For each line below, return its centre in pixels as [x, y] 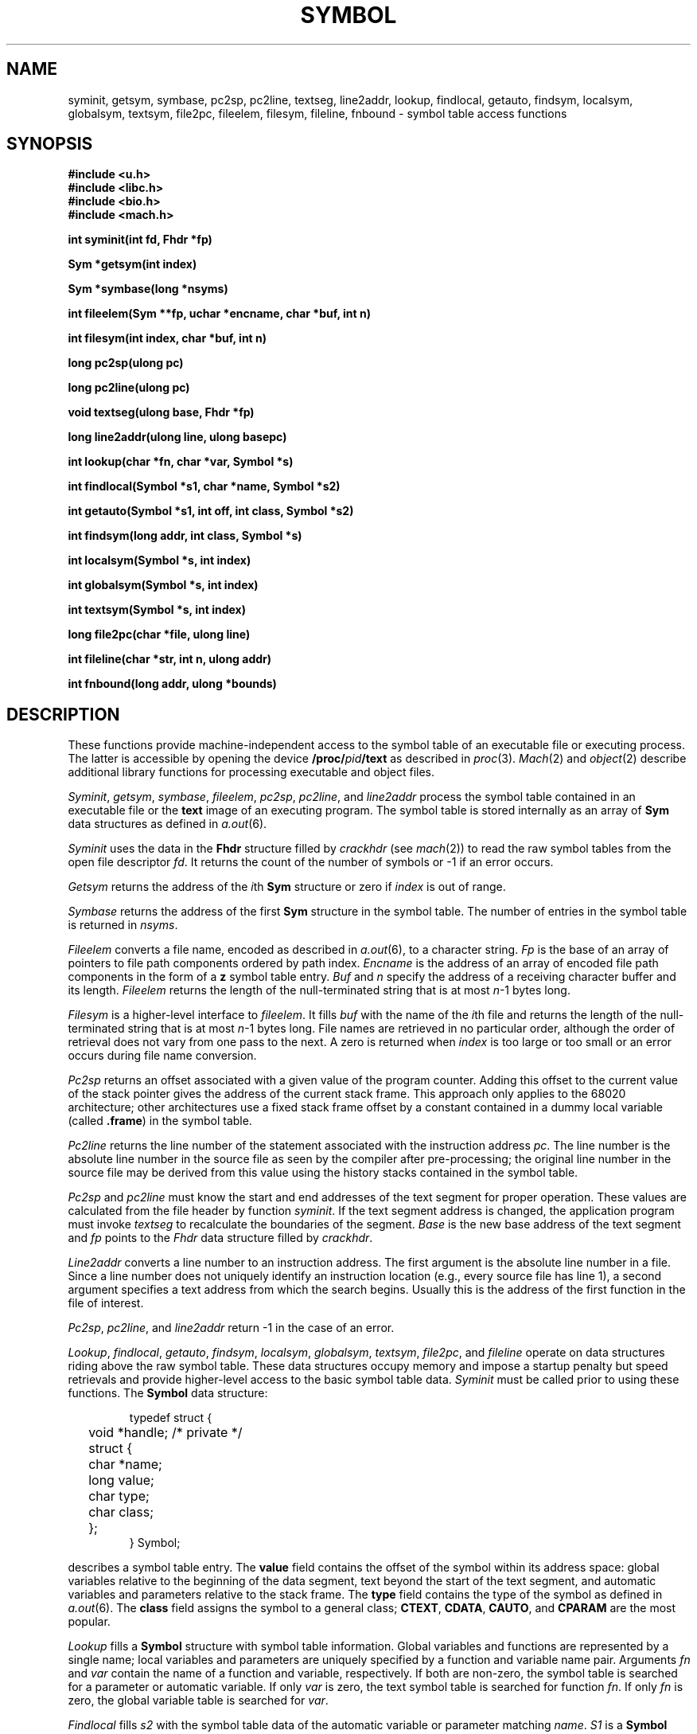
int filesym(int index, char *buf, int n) [167, 338]
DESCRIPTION [63, 714]
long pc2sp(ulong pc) [126, 363]
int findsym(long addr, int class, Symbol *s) [185, 536]
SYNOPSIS [50, 144]
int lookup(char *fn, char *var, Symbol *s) [181, 462]
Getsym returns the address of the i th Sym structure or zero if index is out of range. [287, 887]
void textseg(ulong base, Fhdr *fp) [161, 412]
